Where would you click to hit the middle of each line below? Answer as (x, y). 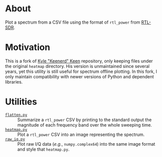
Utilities (21, 102)
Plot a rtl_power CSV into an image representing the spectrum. (81, 134)
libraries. (14, 82)
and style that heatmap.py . (43, 149)
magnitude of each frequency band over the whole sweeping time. (85, 125)
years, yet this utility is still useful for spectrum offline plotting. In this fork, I (81, 71)
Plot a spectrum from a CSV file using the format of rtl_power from (73, 22)
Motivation (28, 47)
